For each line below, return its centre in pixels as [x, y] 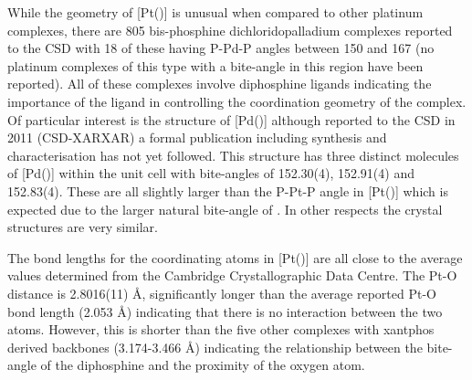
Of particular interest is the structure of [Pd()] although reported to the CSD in [231, 119]
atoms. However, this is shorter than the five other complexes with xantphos [221, 329]
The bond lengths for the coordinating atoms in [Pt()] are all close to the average [235, 257]
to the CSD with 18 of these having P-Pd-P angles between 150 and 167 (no [221, 48]
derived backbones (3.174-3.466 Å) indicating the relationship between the [215, 347]
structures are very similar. [83, 227]
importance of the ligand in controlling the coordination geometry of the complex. [237, 101]
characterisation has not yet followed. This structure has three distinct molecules [233, 155]
